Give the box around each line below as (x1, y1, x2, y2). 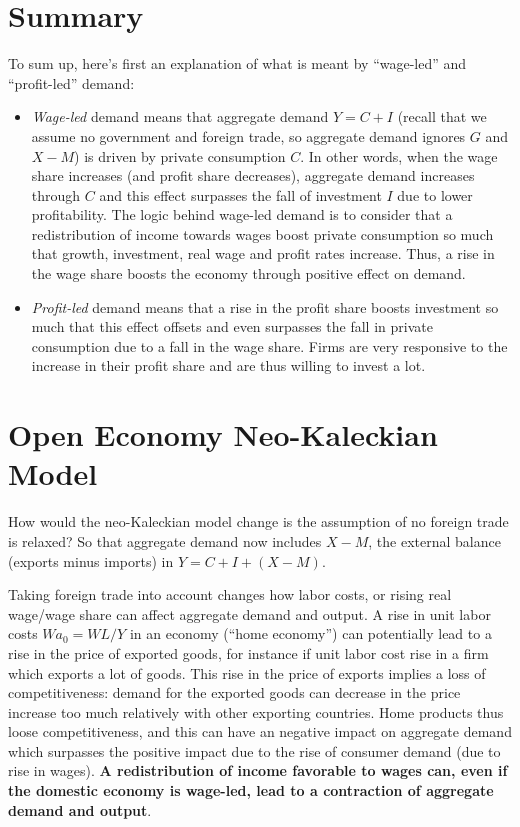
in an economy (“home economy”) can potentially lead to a (129, 623, 492, 644)
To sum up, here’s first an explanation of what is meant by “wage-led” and (8, 53, 467, 74)
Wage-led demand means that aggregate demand (31, 106, 329, 127)
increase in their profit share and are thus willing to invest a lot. (31, 355, 426, 376)
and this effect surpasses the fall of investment (99, 184, 382, 205)
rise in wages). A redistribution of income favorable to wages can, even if (8, 760, 508, 781)
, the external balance (368, 530, 501, 551)
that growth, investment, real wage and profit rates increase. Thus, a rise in (31, 243, 495, 264)
